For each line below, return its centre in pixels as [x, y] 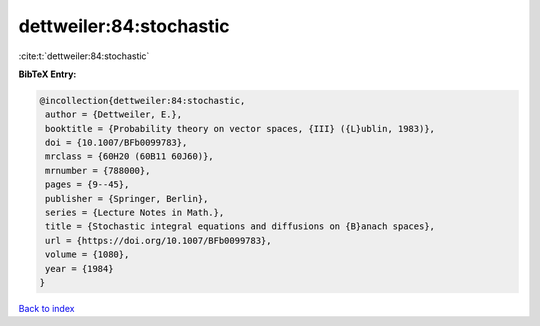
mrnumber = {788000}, [98, 170]
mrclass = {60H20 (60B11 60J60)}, [129, 156]
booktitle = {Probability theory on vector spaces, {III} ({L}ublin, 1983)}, [240, 128]
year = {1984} [79, 268]
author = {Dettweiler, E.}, [114, 114]
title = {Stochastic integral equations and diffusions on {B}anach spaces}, [240, 226]
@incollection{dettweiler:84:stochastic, [142, 100]
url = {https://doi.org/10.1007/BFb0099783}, [158, 240]
